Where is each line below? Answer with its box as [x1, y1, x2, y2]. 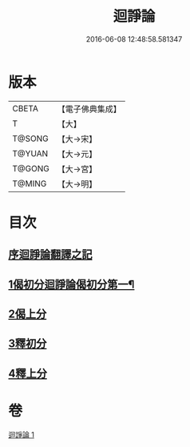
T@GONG [12, 163, 49, 174]
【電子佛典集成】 [57, 103, 121, 115]
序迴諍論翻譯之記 [8, 248, 93, 261]
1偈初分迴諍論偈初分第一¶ [8, 277, 135, 291]
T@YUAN [12, 147, 49, 159]
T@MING [12, 178, 47, 189]
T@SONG [12, 133, 49, 144]
